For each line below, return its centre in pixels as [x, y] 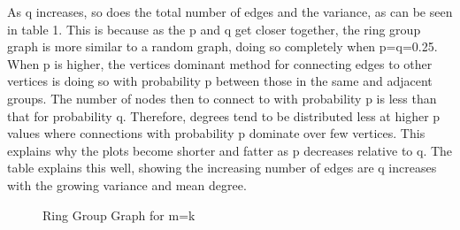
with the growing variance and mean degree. [127, 184]
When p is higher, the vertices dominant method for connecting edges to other [220, 63]
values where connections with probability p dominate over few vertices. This [216, 133]
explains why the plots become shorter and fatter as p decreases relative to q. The [230, 150]
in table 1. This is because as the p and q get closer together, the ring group [214, 29]
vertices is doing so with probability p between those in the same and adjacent [220, 81]
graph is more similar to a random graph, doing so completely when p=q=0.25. [222, 46]
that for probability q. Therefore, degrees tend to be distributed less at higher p [224, 115]
